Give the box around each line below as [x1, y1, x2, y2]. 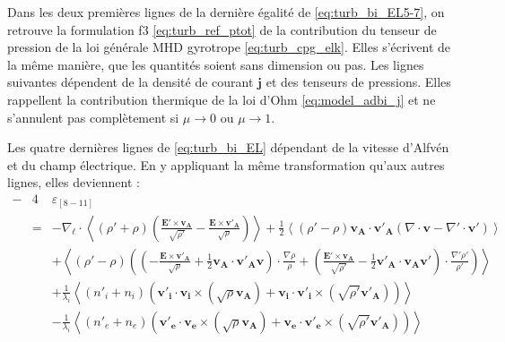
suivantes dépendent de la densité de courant [7, 73, 254, 91]
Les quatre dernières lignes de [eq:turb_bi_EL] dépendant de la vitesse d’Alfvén [7, 138, 449, 157]
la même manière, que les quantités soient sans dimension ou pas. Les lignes [7, 55, 424, 73]
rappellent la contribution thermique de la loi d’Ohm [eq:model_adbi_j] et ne [7, 90, 436, 108]
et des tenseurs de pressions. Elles [266, 73, 451, 91]
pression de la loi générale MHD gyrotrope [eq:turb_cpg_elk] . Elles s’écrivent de [7, 38, 451, 56]
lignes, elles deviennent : [7, 173, 140, 192]
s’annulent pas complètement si [7, 107, 179, 126]
